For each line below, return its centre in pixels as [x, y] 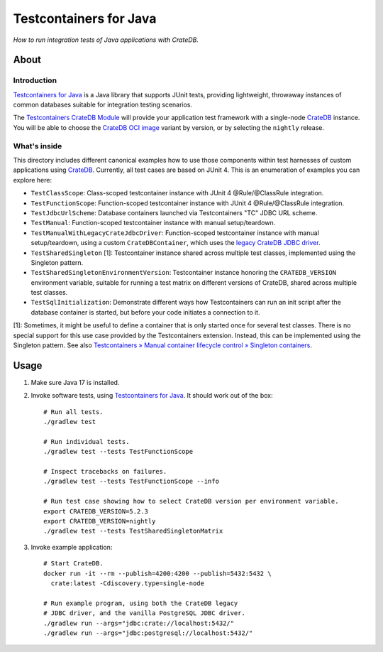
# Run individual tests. [87, 441]
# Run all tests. [73, 412]
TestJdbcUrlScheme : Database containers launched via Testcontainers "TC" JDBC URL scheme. [174, 212]
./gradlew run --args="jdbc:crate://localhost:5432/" [139, 623]
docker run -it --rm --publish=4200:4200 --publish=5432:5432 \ [158, 573]
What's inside [38, 146]
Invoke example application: [72, 547]
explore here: [33, 180]
